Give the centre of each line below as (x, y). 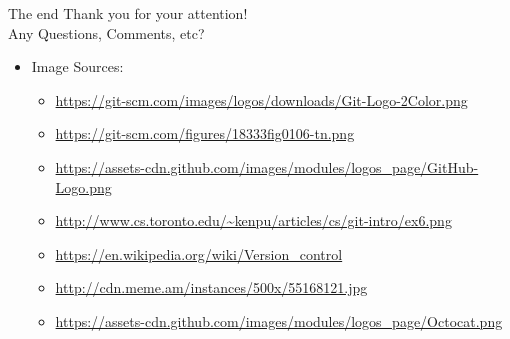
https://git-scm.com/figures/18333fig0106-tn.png (205, 133)
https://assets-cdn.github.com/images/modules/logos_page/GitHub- (267, 166)
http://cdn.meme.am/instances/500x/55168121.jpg (211, 287)
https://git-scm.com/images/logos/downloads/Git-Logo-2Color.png (261, 99)
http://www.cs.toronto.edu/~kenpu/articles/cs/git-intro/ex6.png (253, 220)
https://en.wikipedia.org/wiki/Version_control (199, 253)
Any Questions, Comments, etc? (106, 32)
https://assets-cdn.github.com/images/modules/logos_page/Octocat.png (279, 320)
